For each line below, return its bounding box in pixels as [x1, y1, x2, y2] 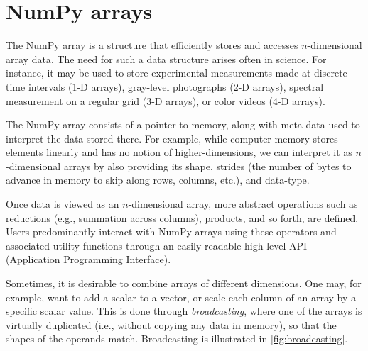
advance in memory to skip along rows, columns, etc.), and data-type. [6, 172, 310, 187]
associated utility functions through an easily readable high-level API [6, 238, 308, 252]
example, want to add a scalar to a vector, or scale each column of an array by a [6, 289, 357, 304]
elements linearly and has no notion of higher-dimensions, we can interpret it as [6, 145, 352, 160]
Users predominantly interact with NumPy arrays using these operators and [6, 224, 337, 239]
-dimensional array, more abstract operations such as [128, 196, 358, 211]
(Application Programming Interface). [6, 252, 171, 267]
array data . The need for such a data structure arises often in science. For [6, 51, 327, 66]
